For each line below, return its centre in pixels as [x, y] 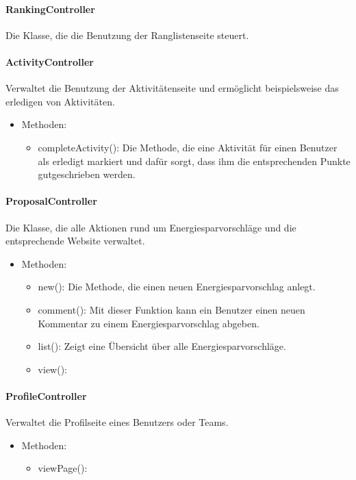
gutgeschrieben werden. [87, 174]
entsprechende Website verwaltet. [75, 241]
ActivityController [50, 61]
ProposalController [51, 201]
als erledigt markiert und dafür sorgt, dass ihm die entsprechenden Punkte [194, 161]
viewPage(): [63, 468]
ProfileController [46, 395]
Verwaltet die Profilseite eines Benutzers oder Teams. [117, 422]
